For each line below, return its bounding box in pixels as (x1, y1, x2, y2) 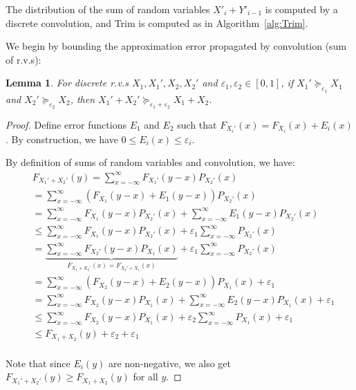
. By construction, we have (6, 131, 118, 146)
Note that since (6, 355, 71, 370)
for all (133, 369, 158, 384)
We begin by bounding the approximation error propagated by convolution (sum (6, 39, 347, 53)
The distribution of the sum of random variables (6, 2, 210, 16)
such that (177, 117, 217, 131)
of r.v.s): (6, 52, 41, 66)
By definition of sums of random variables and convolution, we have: (6, 155, 295, 169)
